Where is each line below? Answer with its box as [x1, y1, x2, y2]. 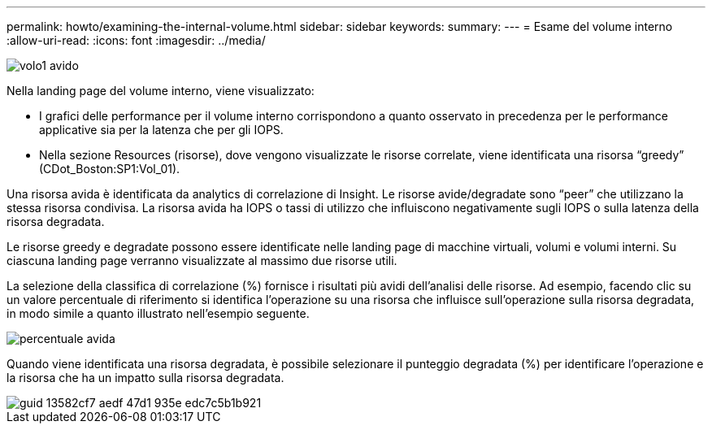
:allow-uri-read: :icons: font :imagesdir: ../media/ [7, 33, 266, 47]
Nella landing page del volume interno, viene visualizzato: [7, 84, 315, 98]
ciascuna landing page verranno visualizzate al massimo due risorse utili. [7, 254, 397, 267]
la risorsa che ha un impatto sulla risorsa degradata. [7, 371, 284, 384]
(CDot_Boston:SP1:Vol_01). [39, 162, 180, 176]
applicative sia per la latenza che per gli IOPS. [39, 123, 284, 137]
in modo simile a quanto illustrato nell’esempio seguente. [7, 306, 310, 320]
